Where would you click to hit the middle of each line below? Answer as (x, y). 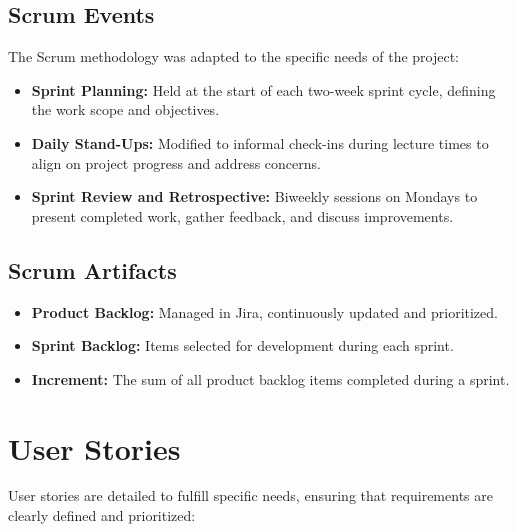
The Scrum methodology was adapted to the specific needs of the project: (234, 56)
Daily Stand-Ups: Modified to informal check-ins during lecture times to (260, 142)
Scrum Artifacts (92, 269)
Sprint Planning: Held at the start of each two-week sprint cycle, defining (263, 89)
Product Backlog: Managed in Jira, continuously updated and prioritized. (264, 311)
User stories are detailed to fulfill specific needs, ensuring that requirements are (250, 495)
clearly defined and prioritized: (102, 515)
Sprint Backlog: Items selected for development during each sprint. (242, 345)
